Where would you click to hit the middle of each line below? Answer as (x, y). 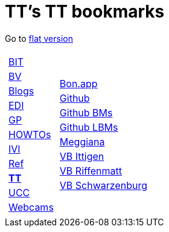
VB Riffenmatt (91, 171)
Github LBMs (89, 127)
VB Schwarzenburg (104, 185)
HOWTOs (30, 134)
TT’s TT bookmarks (85, 12)
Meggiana (82, 141)
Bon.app (78, 83)
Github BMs (86, 112)
